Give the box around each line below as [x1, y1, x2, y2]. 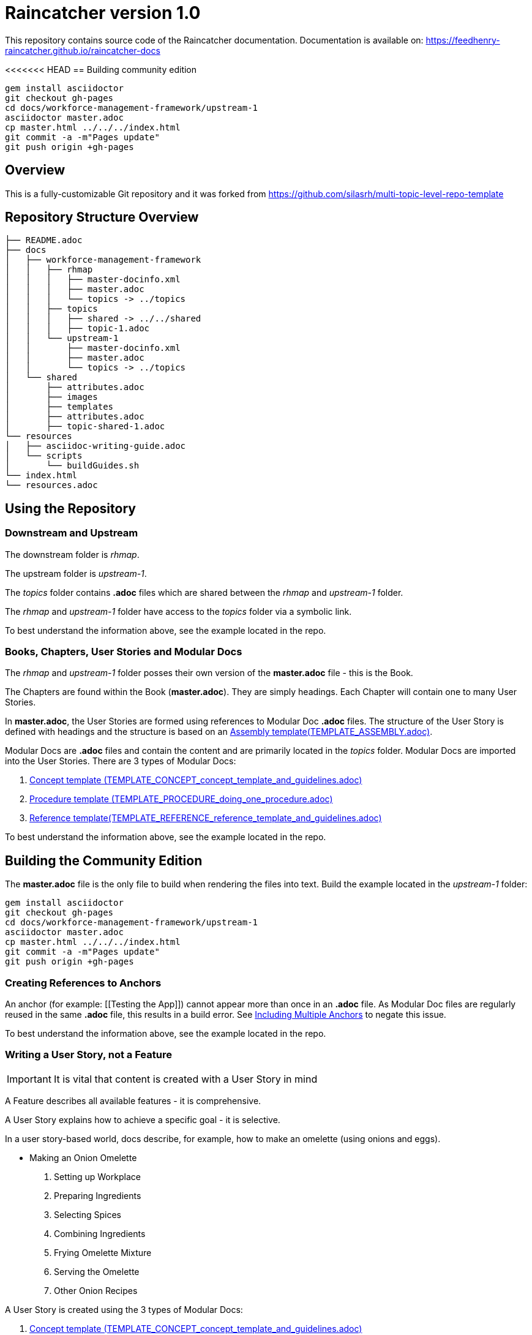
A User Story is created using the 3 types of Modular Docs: [5, 1304, 243, 1315]
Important [7, 1072, 51, 1085]
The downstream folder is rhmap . [5, 549, 140, 560]
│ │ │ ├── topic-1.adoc [5, 323, 150, 334]
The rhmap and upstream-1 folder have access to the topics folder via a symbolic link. [5, 606, 352, 617]
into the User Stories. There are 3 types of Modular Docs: [5, 756, 236, 767]
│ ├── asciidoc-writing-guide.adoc [5, 441, 186, 451]
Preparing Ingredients [54, 1190, 141, 1201]
